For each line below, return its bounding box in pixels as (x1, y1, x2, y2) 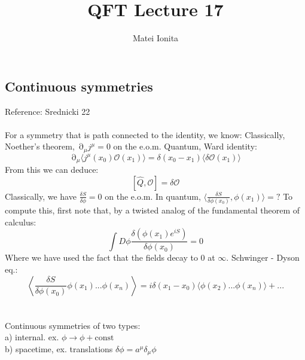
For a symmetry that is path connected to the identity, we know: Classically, (5, 128, 285, 141)
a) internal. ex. (5, 331, 59, 343)
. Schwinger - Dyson (226, 251, 300, 264)
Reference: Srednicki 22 (5, 105, 90, 117)
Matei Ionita (132, 32, 179, 44)
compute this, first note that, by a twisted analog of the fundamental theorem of (5, 204, 300, 216)
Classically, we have (5, 190, 77, 202)
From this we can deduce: (5, 163, 99, 176)
